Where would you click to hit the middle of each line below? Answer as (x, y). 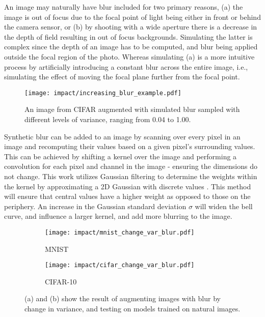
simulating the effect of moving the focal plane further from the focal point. (122, 77)
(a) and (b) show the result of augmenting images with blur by (123, 298)
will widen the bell (224, 206)
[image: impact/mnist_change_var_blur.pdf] (120, 232)
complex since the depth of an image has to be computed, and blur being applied (131, 47)
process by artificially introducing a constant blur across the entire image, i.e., (126, 66)
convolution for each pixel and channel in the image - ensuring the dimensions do (131, 166)
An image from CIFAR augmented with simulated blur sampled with (132, 109)
